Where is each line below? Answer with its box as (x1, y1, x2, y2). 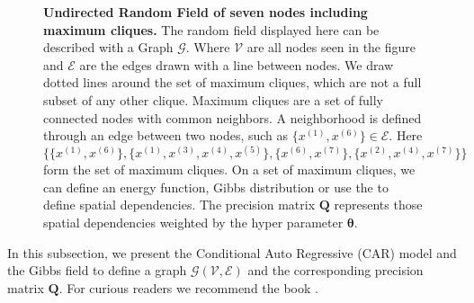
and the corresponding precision (247, 261, 424, 280)
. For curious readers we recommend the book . (58, 278, 318, 297)
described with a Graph (43, 38, 174, 57)
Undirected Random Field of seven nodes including (43, 3, 368, 21)
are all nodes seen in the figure (246, 38, 416, 57)
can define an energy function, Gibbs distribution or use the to (43, 177, 389, 196)
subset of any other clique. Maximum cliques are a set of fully (43, 90, 383, 109)
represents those (334, 195, 423, 214)
